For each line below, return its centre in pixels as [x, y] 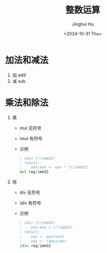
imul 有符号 [31, 138]
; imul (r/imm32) [37, 158]
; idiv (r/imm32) [37, 223]
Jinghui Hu [83, 24]
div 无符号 [30, 192]
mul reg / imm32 [34, 172]
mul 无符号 [31, 128]
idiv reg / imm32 [35, 246]
